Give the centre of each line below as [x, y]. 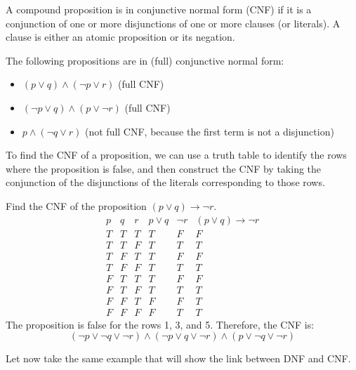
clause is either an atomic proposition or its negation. [120, 37]
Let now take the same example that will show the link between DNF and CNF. [178, 358]
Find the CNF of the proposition [76, 205]
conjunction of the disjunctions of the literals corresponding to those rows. [165, 182]
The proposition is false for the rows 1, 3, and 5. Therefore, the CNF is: [160, 324]
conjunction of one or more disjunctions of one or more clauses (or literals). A [173, 23]
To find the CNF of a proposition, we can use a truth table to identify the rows [176, 155]
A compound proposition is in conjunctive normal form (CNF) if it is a [159, 9]
